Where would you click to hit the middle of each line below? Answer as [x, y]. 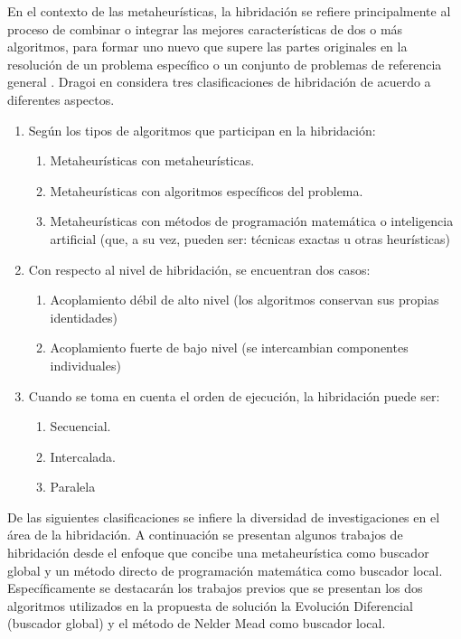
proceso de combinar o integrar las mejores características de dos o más [205, 28]
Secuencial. [80, 426]
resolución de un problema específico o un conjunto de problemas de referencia [225, 64]
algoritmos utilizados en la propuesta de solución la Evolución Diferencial [210, 605]
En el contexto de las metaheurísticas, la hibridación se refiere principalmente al [229, 11]
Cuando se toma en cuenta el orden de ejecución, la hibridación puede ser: [234, 395]
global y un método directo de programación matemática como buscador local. [225, 570]
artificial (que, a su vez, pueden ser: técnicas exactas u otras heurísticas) [250, 238]
